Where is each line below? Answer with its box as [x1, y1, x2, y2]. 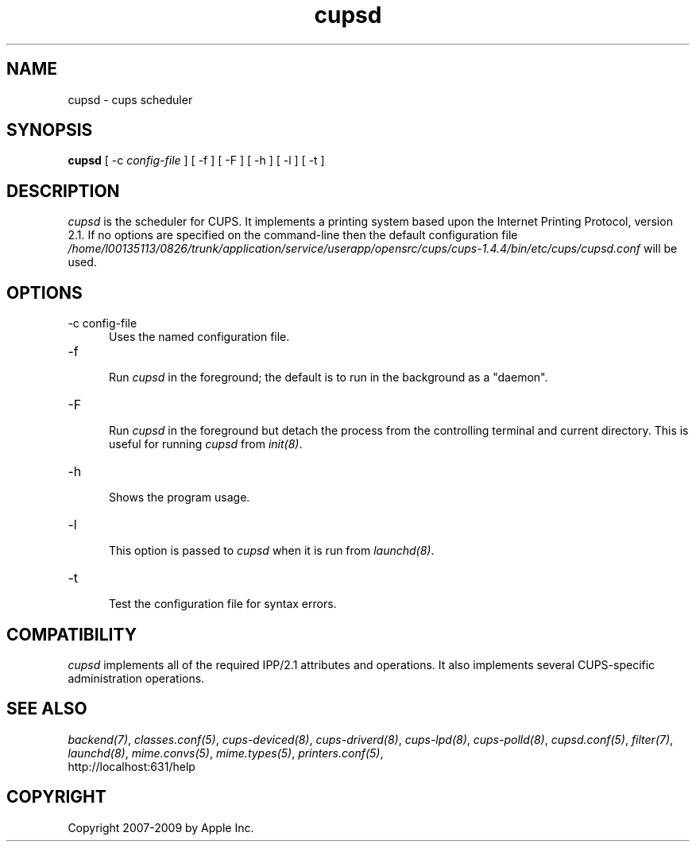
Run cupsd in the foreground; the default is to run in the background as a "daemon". [109, 370, 548, 385]
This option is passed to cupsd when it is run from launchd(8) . [109, 544, 435, 558]
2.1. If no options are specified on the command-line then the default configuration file [68, 228, 518, 242]
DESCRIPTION [6, 180, 120, 201]
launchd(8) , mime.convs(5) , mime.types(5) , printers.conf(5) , [68, 745, 384, 760]
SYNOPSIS [6, 120, 93, 141]
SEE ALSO [6, 699, 87, 719]
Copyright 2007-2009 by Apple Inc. [68, 820, 254, 834]
